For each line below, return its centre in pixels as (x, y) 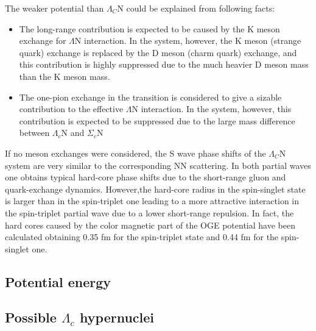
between (34, 133)
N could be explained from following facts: (196, 8)
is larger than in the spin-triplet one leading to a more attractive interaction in (152, 201)
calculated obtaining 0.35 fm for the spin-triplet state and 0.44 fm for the (142, 237)
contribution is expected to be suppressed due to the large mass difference (157, 120)
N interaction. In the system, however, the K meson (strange (188, 41)
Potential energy (58, 281)
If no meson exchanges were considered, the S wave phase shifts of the (135, 153)
